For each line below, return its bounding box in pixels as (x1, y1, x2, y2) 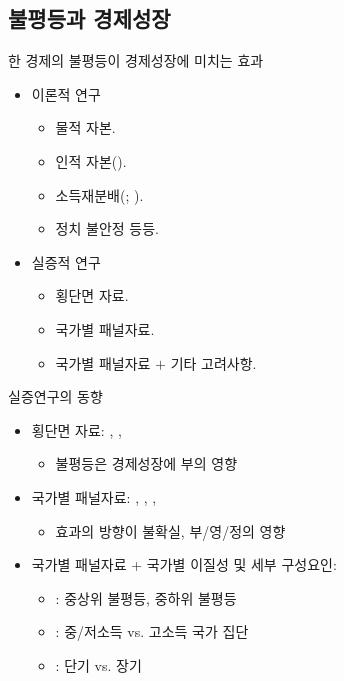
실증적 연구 (31, 251, 101, 272)
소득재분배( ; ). (55, 184, 144, 205)
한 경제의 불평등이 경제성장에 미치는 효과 (8, 50, 264, 71)
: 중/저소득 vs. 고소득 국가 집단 (55, 621, 249, 642)
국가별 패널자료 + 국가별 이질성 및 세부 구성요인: (31, 554, 337, 575)
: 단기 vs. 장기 (55, 654, 142, 675)
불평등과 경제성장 (8, 3, 171, 34)
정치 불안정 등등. (55, 218, 159, 239)
